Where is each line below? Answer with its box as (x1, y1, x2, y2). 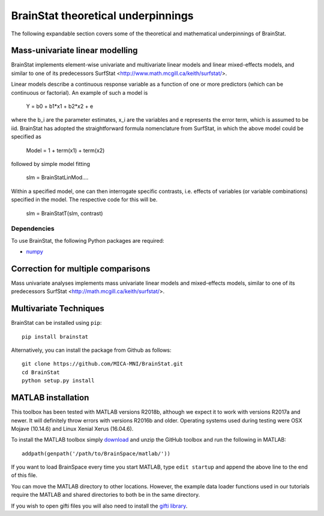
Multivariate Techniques (11, 303, 104, 314)
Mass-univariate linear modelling (11, 46, 138, 56)
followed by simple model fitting (11, 160, 90, 167)
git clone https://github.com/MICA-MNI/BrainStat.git (22, 360, 183, 367)
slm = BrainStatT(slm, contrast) (26, 210, 103, 217)
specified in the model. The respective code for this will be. (11, 196, 158, 203)
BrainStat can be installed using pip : (11, 319, 102, 327)
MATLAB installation (11, 393, 89, 403)
